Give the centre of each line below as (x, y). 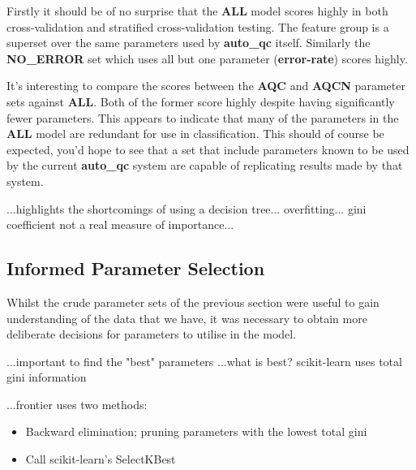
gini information (47, 377)
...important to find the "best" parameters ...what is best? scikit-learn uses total (204, 361)
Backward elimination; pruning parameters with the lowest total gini (196, 431)
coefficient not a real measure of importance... (120, 224)
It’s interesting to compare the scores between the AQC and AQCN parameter (206, 86)
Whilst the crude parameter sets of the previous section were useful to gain (193, 302)
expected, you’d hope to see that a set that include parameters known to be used (208, 149)
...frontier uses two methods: (77, 404)
